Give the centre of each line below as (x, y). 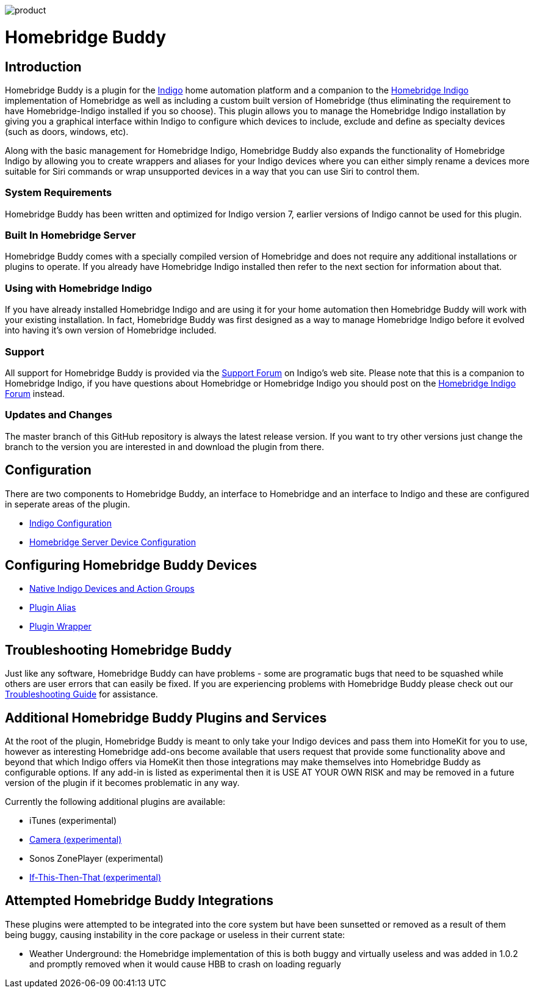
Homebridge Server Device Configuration (113, 542)
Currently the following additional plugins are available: (115, 802)
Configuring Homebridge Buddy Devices (131, 565)
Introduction (43, 67)
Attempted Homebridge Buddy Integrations (139, 901)
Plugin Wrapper (60, 627)
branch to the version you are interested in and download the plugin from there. (164, 446)
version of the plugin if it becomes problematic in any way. (122, 783)
